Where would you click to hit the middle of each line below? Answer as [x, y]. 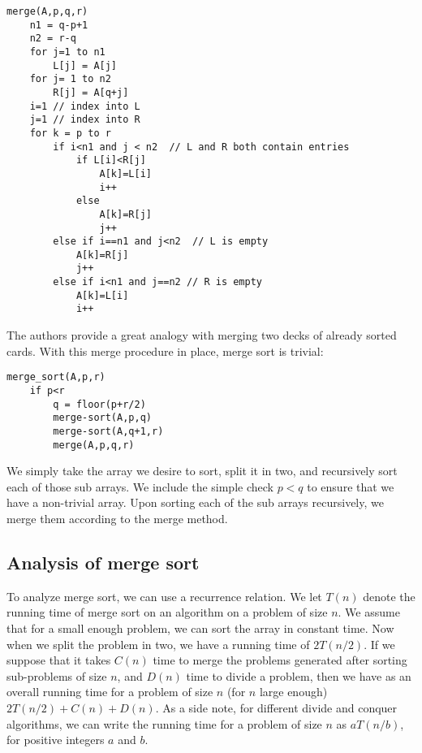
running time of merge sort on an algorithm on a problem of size [167, 612]
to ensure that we [351, 486]
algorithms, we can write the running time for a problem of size [164, 723]
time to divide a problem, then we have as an [299, 675]
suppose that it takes [59, 660]
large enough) [293, 692]
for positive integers [56, 740]
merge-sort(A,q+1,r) [108, 431]
